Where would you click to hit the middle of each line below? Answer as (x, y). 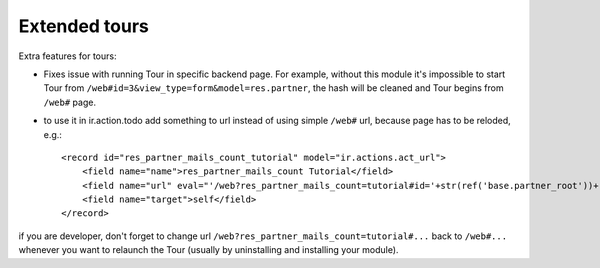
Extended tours (84, 26)
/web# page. (70, 102)
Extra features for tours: (67, 56)
